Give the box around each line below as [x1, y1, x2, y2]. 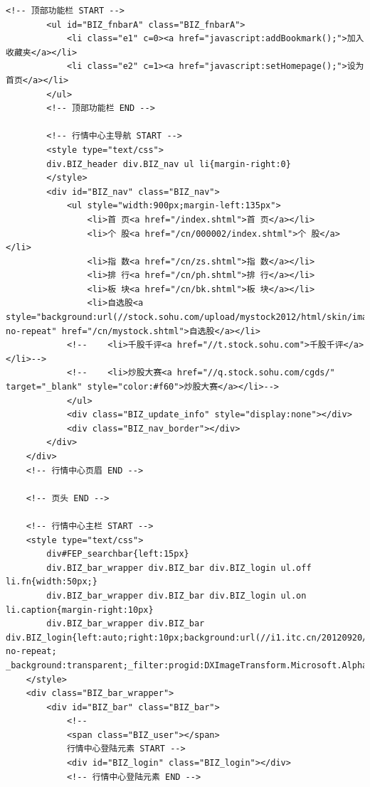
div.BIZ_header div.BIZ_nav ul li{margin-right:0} [46, 159, 291, 169]
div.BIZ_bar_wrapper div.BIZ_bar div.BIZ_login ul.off [46, 562, 312, 573]
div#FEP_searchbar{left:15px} [46, 549, 189, 560]
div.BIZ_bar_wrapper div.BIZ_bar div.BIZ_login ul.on [46, 590, 307, 601]
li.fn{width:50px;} [6, 577, 97, 587]
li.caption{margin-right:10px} [6, 604, 154, 615]
